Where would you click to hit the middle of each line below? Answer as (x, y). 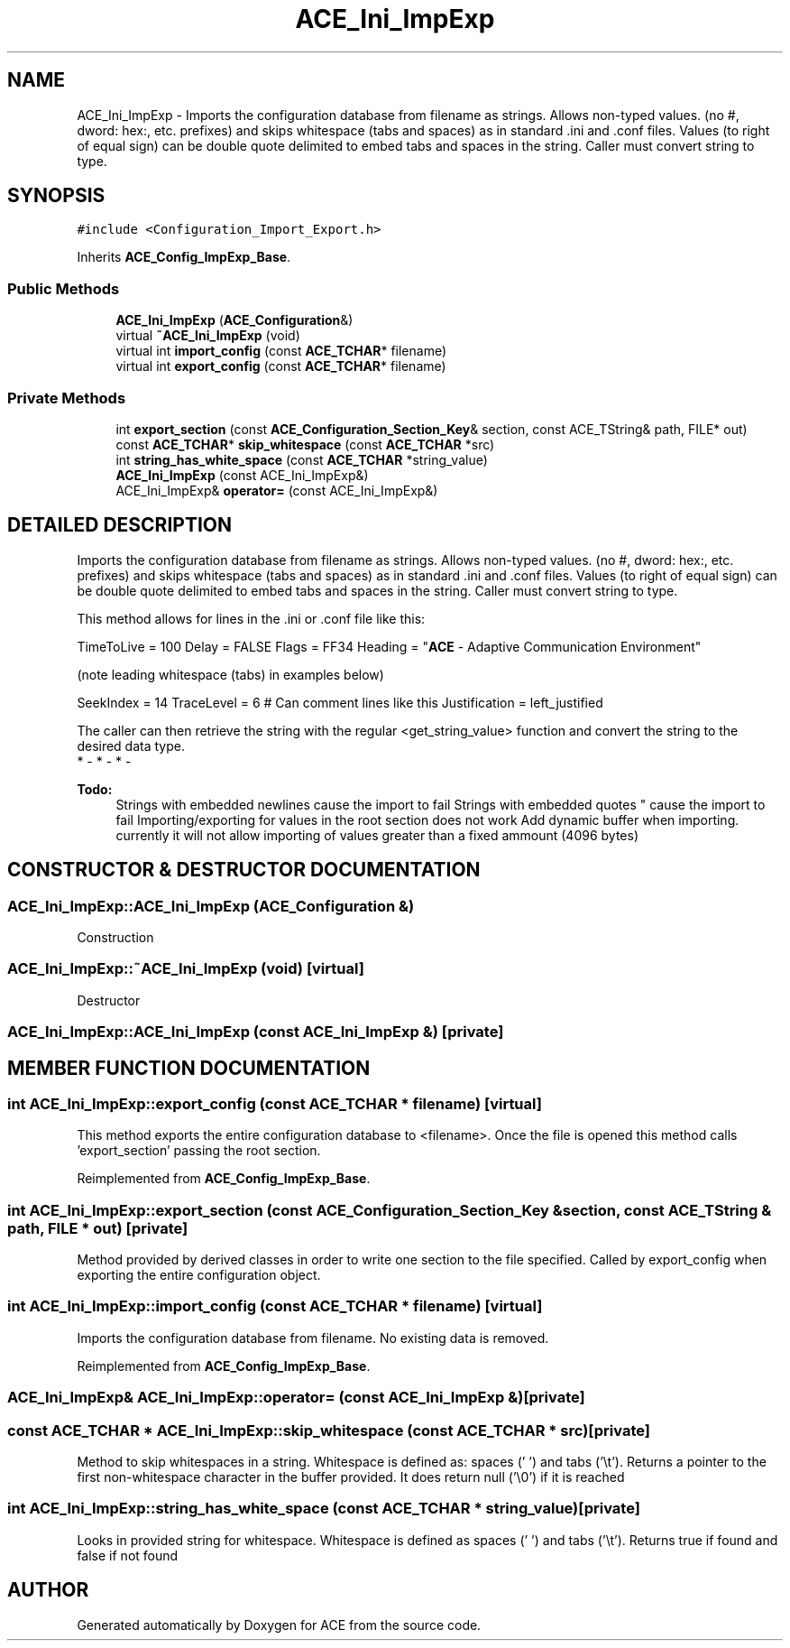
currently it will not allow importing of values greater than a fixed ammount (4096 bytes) (377, 835)
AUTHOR (48, 1590)
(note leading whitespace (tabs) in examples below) (230, 674)
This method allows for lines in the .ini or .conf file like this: (251, 618)
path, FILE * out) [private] (98, 1228)
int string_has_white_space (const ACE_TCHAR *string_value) (302, 459)
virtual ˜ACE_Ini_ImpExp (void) (208, 336)
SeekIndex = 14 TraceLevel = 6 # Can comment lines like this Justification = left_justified (340, 702)
